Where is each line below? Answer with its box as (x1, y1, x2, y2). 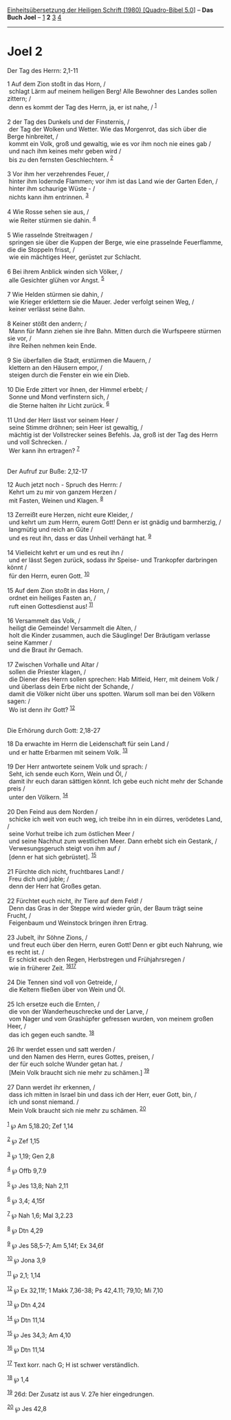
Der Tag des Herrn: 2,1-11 (7, 66, 78, 74)
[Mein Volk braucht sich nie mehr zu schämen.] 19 (8, 1067, 150, 1076)
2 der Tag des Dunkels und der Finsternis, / (7, 117, 130, 126)
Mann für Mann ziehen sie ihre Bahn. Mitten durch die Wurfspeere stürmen (8, 327, 221, 335)
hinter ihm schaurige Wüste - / (8, 185, 96, 193)
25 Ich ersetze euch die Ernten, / (7, 1000, 100, 1008)
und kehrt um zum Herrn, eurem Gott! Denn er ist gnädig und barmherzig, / (8, 518, 221, 526)
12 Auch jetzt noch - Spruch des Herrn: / (7, 480, 122, 488)
